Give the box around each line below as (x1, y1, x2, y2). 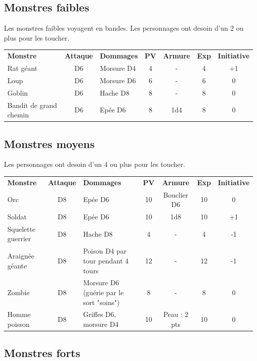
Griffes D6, (83, 309, 116, 319)
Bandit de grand (7, 100, 57, 110)
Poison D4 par (83, 246, 127, 256)
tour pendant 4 (83, 255, 128, 265)
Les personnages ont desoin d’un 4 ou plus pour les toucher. (4, 159, 185, 169)
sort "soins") (83, 297, 120, 307)
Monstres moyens (4, 136, 95, 151)
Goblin (7, 87, 28, 98)
